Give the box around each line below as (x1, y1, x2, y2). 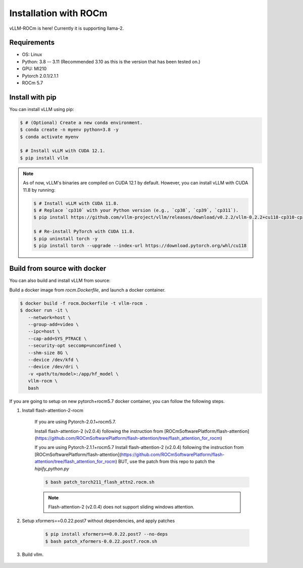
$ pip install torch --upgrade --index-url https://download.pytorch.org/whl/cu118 (33, 243, 247, 248)
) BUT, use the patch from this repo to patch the (115, 459, 215, 465)
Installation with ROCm (9, 8, 108, 19)
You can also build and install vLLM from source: (9, 277, 111, 283)
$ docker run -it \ (20, 308, 68, 313)
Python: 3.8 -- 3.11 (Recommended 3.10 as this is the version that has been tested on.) (22, 59, 200, 65)
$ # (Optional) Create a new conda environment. (20, 120, 143, 126)
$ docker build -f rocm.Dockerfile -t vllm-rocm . (20, 300, 148, 306)
